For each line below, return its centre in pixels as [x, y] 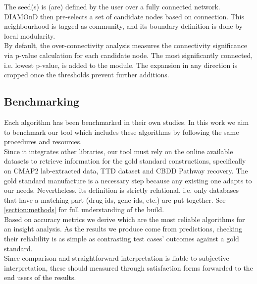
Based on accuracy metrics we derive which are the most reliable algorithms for [125, 219]
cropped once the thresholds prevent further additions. [87, 75]
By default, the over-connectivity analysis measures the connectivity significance [126, 45]
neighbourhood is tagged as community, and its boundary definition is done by [123, 26]
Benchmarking [42, 101]
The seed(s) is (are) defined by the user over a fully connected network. [112, 6]
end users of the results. [40, 277]
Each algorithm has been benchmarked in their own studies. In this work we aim [127, 122]
